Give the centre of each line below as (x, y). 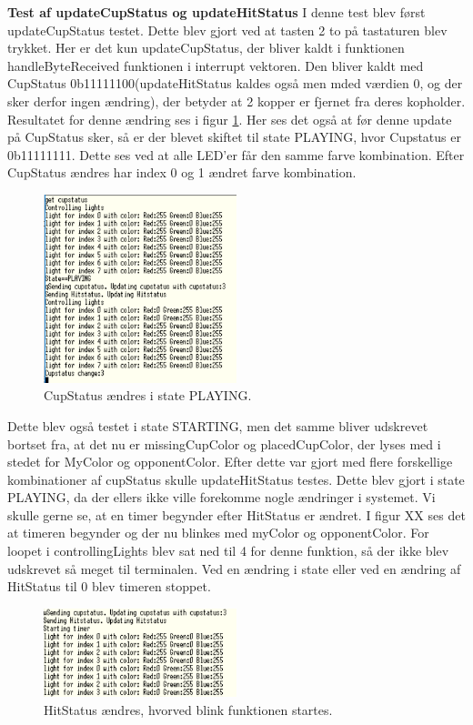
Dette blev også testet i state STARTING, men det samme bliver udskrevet (218, 425)
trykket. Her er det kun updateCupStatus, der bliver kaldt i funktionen (206, 48)
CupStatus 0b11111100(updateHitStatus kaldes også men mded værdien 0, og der (235, 83)
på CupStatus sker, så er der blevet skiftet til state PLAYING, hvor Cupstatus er (234, 137)
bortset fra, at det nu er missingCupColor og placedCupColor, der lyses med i (224, 443)
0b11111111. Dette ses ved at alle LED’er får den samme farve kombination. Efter (236, 154)
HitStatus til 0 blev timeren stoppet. (109, 586)
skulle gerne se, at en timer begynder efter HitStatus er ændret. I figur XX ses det (236, 514)
